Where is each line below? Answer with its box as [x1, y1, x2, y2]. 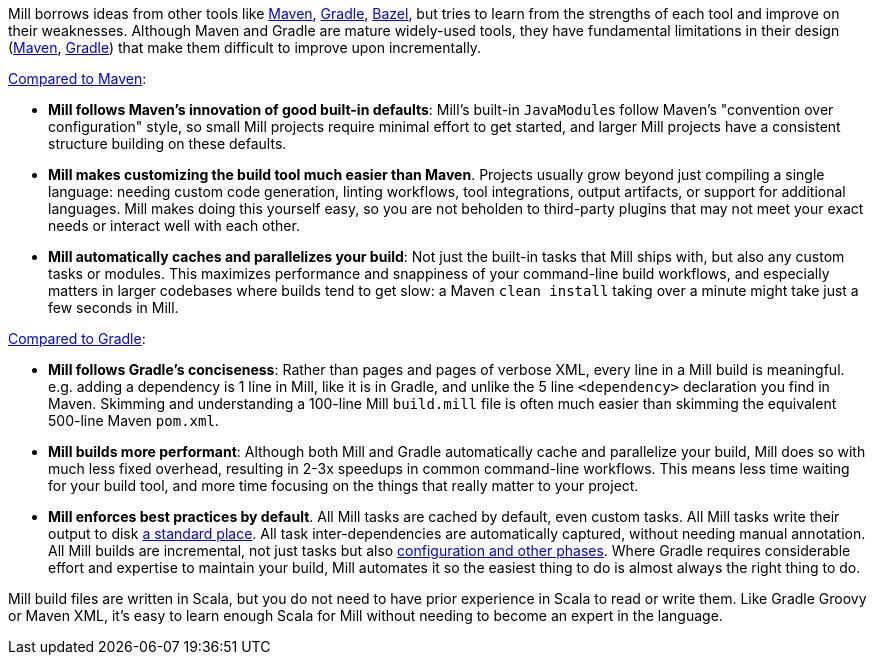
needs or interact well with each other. [48, 217, 300, 234]
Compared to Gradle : [8, 330, 146, 347]
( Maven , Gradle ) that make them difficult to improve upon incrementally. [8, 39, 482, 56]
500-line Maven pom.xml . [48, 412, 219, 429]
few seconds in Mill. [48, 299, 179, 316]
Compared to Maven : [8, 70, 147, 87]
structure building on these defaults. [48, 135, 287, 152]
